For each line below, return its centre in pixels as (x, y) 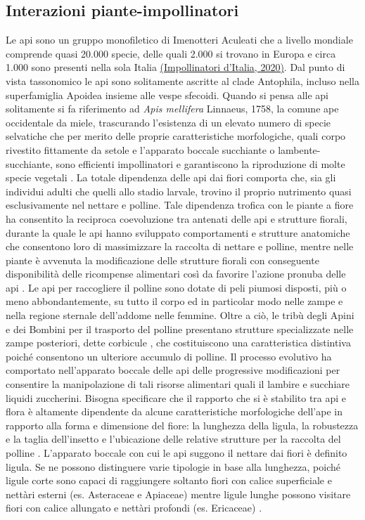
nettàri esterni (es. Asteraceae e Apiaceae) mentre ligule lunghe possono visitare (178, 494)
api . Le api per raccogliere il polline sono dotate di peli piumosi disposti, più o (176, 287)
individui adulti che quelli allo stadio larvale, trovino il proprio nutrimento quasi (179, 191)
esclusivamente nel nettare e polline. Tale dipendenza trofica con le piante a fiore (180, 205)
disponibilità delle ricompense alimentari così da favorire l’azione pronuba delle (176, 274)
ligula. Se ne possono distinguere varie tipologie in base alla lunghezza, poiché (173, 466)
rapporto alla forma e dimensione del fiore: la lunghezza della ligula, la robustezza (182, 425)
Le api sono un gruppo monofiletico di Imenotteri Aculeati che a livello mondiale (179, 40)
